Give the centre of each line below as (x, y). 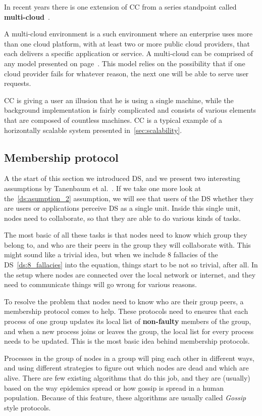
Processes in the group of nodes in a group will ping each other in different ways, (129, 358)
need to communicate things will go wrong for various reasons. (100, 284)
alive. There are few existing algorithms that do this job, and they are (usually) (127, 378)
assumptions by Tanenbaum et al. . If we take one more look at (103, 188)
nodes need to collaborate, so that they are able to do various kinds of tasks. (123, 218)
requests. (18, 83)
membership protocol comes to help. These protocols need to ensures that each (126, 311)
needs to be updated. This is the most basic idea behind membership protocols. (127, 341)
